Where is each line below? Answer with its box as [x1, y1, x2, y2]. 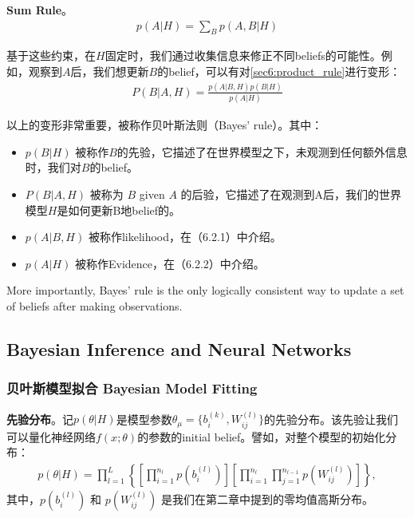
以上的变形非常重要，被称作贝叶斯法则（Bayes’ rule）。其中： [6, 117, 323, 133]
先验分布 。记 [6, 410, 73, 427]
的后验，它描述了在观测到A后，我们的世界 [180, 186, 402, 203]
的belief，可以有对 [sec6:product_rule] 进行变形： [157, 63, 401, 80]
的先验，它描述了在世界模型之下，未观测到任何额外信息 [116, 143, 408, 160]
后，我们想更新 [70, 63, 149, 80]
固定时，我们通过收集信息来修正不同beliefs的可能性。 [104, 47, 381, 64]
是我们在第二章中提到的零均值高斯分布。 [160, 491, 373, 508]
